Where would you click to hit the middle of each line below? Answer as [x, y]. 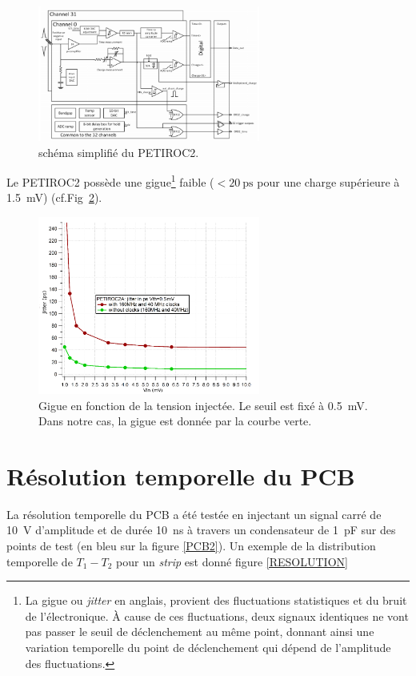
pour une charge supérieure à [328, 181]
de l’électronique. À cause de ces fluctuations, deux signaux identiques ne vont [217, 616]
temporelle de [40, 561]
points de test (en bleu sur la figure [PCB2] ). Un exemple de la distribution [191, 546]
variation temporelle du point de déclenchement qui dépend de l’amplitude [208, 647]
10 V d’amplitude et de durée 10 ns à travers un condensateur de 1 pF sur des [201, 530]
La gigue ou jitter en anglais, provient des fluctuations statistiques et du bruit [216, 600]
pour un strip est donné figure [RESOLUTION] [232, 561]
